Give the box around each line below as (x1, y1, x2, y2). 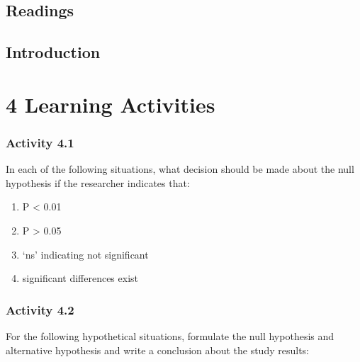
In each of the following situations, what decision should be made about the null (6, 162, 354, 176)
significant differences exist (22, 271, 138, 285)
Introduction (6, 41, 101, 63)
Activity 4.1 (6, 133, 74, 151)
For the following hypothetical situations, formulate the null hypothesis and (6, 328, 334, 343)
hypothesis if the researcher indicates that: (6, 175, 190, 190)
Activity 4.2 (6, 300, 74, 318)
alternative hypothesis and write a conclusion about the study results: (6, 342, 309, 357)
